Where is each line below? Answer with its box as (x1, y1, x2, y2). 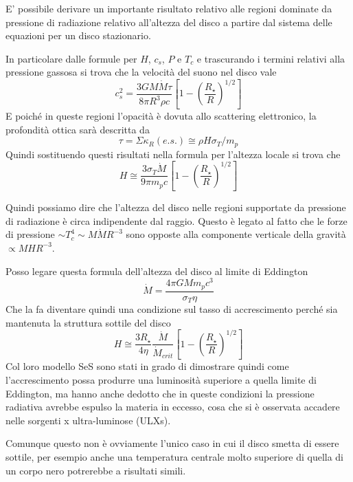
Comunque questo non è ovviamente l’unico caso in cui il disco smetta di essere (5, 436, 339, 450)
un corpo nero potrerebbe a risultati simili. (5, 463, 186, 477)
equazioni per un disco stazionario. (5, 28, 151, 43)
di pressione (5, 227, 55, 241)
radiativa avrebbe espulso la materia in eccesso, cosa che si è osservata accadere (5, 399, 340, 414)
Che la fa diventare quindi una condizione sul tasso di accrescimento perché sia (5, 302, 338, 316)
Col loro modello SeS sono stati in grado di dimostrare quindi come (5, 359, 289, 373)
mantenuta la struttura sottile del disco (5, 315, 171, 329)
